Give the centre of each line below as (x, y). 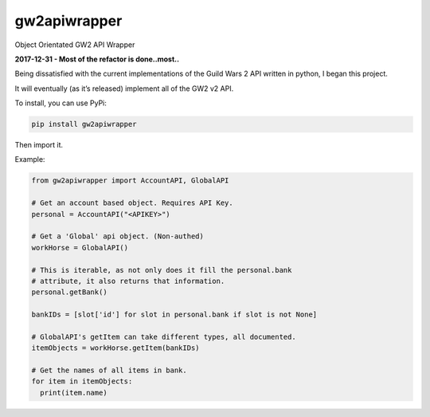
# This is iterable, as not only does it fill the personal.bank (162, 270)
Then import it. (39, 145)
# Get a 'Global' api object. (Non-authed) (118, 236)
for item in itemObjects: (82, 382)
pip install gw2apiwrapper (84, 124)
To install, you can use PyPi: (61, 103)
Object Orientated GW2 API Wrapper (75, 45)
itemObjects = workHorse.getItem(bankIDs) (115, 348)
